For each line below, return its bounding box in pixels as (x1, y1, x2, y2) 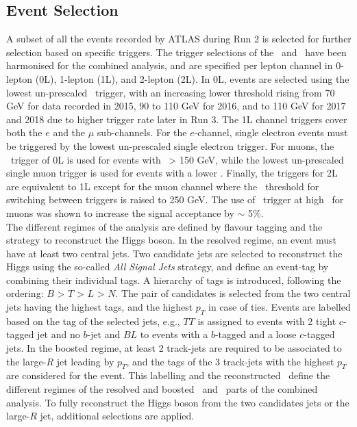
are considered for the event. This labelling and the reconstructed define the (6, 368, 330, 383)
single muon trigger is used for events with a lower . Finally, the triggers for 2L (6, 166, 338, 180)
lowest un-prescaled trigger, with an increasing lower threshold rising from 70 (6, 85, 335, 99)
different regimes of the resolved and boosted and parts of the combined (6, 382, 318, 396)
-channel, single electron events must (194, 125, 348, 140)
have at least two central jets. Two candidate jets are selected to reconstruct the (6, 246, 343, 260)
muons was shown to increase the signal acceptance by (6, 205, 234, 220)
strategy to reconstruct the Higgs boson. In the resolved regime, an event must (6, 233, 337, 247)
